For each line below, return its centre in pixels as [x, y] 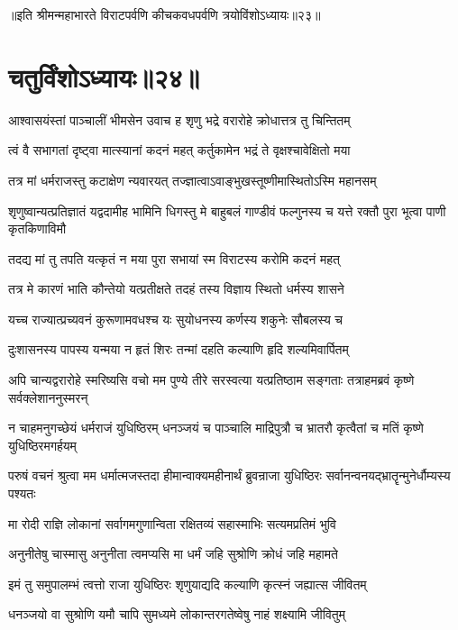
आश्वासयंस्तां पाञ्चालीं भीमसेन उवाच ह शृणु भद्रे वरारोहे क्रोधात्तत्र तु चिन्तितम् [179, 119]
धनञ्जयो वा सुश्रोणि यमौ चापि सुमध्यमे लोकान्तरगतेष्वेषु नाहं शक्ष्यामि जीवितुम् [177, 614]
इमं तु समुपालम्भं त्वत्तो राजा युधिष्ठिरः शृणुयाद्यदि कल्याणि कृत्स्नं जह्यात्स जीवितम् [188, 584]
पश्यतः [22, 493]
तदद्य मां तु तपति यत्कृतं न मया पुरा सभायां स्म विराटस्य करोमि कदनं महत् [174, 258]
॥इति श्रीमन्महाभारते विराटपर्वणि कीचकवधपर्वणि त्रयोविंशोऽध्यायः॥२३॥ [165, 14]
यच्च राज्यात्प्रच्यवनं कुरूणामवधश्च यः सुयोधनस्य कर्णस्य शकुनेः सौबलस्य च [176, 319]
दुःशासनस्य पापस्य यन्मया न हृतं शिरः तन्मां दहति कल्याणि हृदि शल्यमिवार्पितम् [179, 349]
